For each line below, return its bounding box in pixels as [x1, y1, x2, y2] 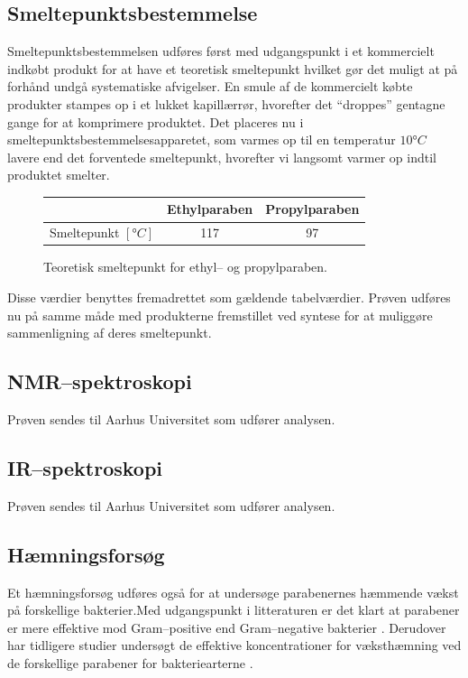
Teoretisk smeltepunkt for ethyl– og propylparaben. [43, 257, 327, 276]
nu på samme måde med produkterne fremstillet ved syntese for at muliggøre [7, 305, 433, 324]
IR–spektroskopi [7, 453, 163, 481]
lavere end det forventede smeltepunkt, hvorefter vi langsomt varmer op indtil [7, 147, 436, 166]
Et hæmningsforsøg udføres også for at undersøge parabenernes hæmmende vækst [7, 582, 459, 601]
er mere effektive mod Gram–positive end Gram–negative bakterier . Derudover [7, 618, 446, 636]
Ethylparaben [167, 200, 253, 218]
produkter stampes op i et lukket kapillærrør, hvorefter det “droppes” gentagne [7, 94, 445, 113]
